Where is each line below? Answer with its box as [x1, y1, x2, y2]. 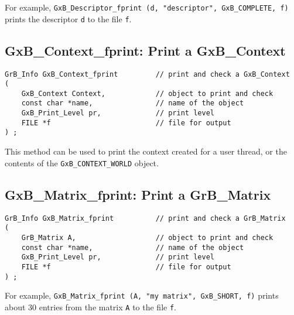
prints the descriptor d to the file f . [5, 12, 132, 25]
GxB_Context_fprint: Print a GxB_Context [5, 41, 286, 59]
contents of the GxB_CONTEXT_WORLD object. [5, 156, 159, 169]
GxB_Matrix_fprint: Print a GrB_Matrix [5, 185, 271, 203]
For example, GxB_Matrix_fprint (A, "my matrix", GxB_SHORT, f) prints [5, 289, 279, 302]
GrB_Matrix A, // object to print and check [21, 233, 274, 242]
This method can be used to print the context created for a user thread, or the [5, 145, 287, 158]
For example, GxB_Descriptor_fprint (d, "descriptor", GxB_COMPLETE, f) [5, 1, 289, 13]
